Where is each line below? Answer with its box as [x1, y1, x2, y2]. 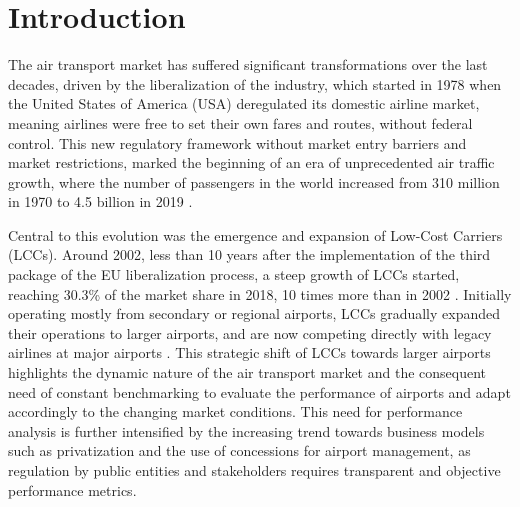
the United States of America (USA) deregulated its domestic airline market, [8, 93, 480, 114]
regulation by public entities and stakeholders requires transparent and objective [8, 460, 501, 480]
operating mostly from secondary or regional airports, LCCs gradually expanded [8, 303, 501, 324]
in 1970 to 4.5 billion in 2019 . [8, 191, 193, 212]
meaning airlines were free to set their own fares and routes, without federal [8, 112, 473, 133]
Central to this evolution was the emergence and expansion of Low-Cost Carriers [8, 224, 503, 245]
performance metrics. [8, 479, 137, 500]
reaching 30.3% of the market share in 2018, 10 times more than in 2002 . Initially [8, 283, 512, 304]
